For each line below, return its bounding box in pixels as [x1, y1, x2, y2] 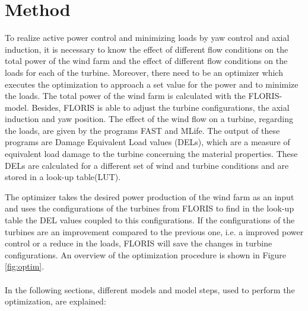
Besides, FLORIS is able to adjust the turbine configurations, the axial [31, 101, 290, 113]
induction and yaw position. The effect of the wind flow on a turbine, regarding [5, 113, 293, 125]
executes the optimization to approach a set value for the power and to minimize [5, 78, 299, 90]
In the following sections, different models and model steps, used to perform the [5, 283, 295, 296]
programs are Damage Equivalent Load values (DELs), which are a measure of [5, 136, 290, 148]
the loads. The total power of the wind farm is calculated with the [5, 89, 246, 102]
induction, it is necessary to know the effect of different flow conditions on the [5, 43, 288, 55]
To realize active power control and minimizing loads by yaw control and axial [5, 31, 290, 44]
